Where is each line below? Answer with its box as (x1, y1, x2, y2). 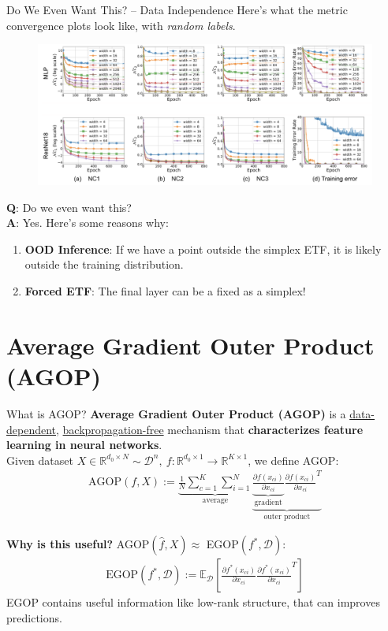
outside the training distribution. (24, 256, 184, 273)
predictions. (6, 609, 62, 625)
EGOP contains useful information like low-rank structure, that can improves (6, 594, 380, 611)
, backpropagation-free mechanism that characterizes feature (56, 421, 364, 437)
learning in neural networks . (6, 436, 162, 453)
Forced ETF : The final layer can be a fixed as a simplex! (24, 283, 306, 299)
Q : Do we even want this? (6, 199, 132, 215)
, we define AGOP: (248, 451, 339, 468)
